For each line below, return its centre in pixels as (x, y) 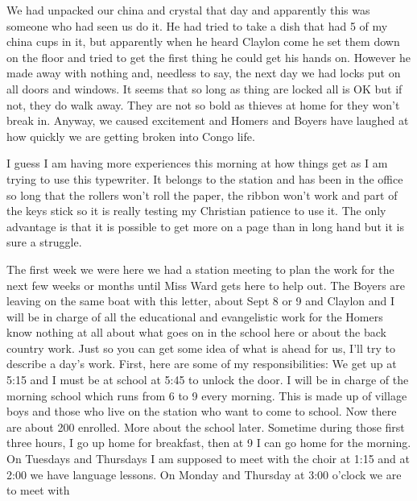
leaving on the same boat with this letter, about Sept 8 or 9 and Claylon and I (201, 301)
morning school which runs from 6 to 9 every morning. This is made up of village (207, 395)
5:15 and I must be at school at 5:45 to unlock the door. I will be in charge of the (208, 380)
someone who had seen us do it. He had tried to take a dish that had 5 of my (197, 25)
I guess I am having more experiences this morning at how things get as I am (197, 163)
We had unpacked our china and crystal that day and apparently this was (188, 10)
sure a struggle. (44, 242)
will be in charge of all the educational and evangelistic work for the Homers (195, 316)
